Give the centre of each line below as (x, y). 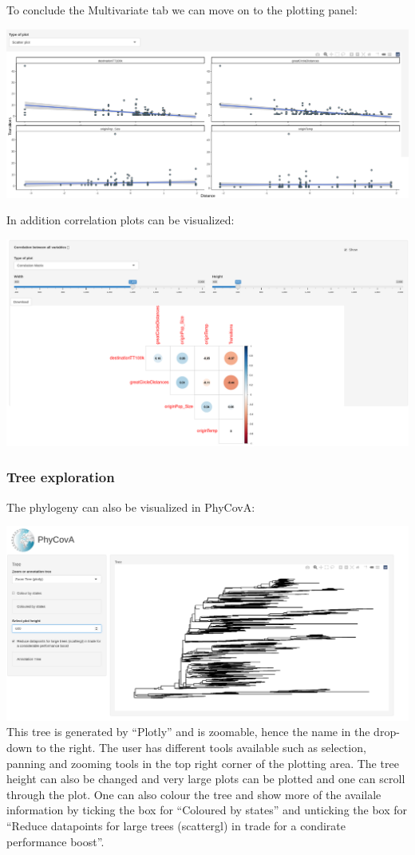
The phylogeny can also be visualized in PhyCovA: (131, 507)
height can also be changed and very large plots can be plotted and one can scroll (206, 779)
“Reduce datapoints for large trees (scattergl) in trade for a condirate (176, 825)
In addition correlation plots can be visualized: (121, 220)
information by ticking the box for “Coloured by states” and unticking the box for (207, 810)
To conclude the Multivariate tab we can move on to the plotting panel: (182, 10)
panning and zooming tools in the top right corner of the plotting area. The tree (203, 763)
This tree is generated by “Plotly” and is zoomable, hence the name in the (188, 732)
